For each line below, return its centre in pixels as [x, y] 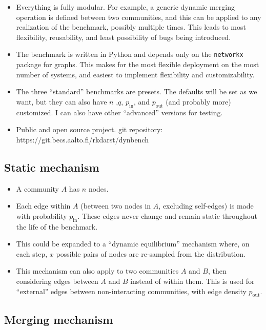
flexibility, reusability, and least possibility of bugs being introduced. [124, 37]
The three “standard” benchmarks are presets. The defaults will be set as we [137, 91]
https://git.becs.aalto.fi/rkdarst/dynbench [82, 139]
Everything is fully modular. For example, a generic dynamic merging [125, 7]
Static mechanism [52, 167]
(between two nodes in [116, 206]
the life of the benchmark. [57, 226]
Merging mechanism [59, 319]
